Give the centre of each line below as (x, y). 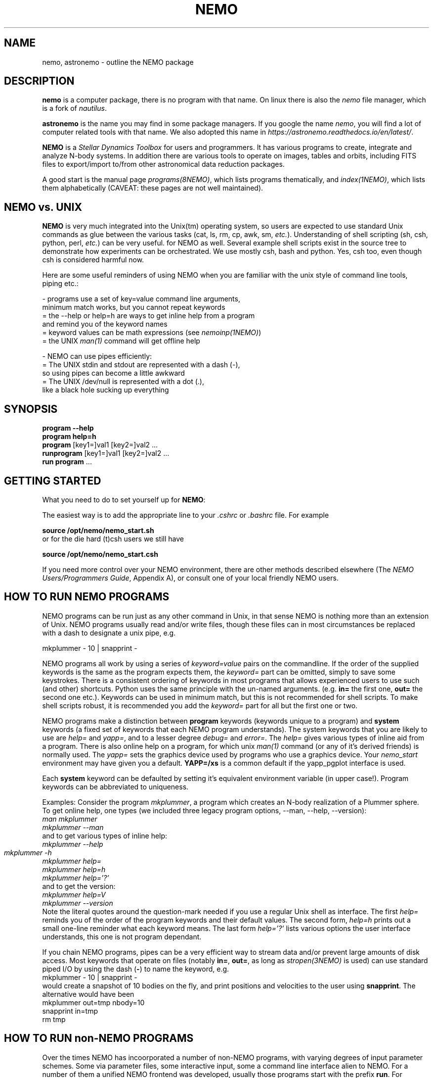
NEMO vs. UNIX (43, 207)
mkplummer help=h (74, 869)
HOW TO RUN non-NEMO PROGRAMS (99, 1038)
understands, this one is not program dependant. (122, 936)
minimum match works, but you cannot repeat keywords (134, 307)
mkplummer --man (73, 827)
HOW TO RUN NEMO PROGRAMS (87, 597)
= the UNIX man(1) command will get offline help (121, 341)
